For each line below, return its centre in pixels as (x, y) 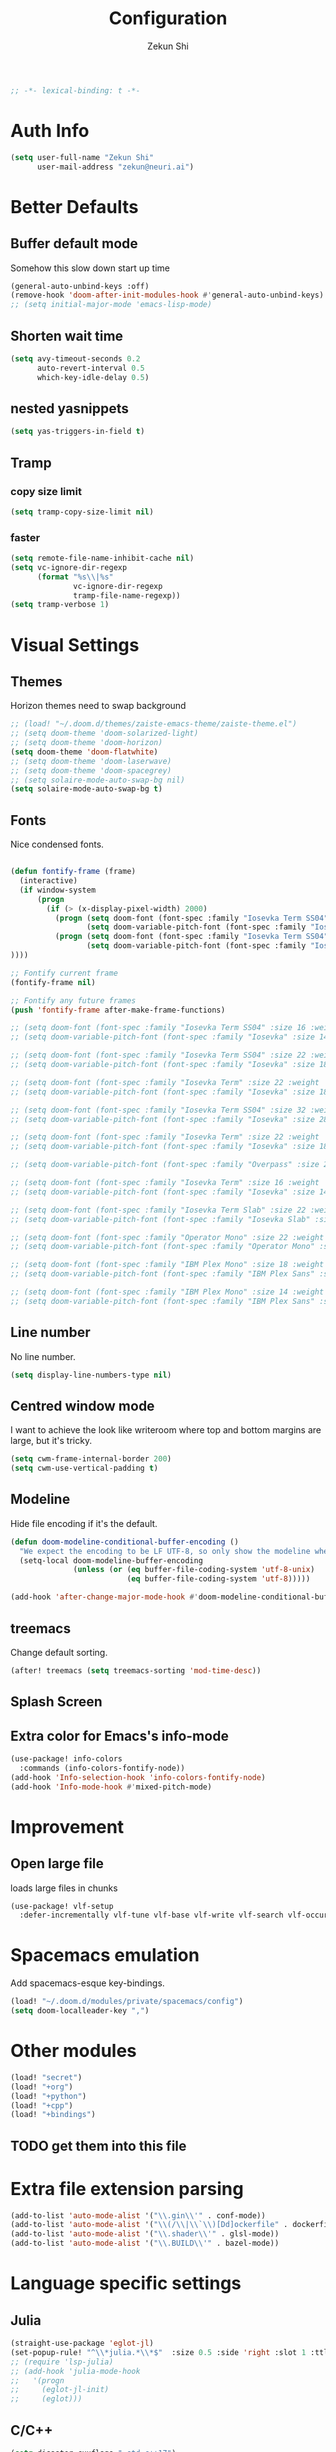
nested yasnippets (69, 408)
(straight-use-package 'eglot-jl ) (82, 2343)
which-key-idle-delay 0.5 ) (93, 377)
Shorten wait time (67, 335)
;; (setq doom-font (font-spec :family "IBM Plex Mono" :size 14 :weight (167, 1292)
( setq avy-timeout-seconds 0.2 (75, 358)
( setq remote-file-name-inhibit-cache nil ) (102, 558)
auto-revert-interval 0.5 (90, 368)
